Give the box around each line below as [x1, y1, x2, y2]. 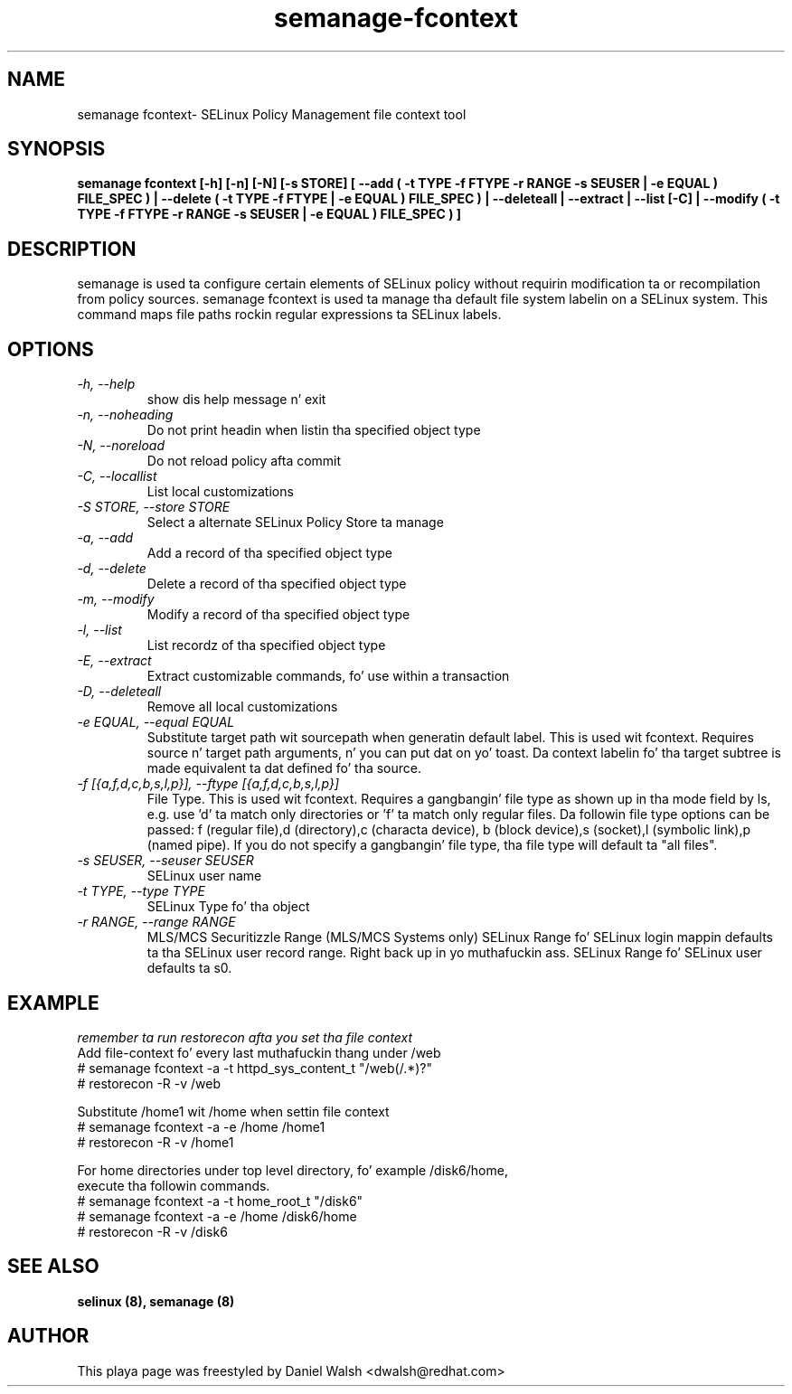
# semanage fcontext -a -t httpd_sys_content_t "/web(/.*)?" [77, 1060, 433, 1076]
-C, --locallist [77, 468, 157, 485]
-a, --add [77, 530, 134, 546]
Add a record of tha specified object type [146, 545, 392, 561]
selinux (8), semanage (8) [77, 1293, 235, 1309]
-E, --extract [77, 653, 152, 669]
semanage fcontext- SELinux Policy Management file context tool [77, 106, 467, 122]
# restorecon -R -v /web [77, 1075, 222, 1091]
